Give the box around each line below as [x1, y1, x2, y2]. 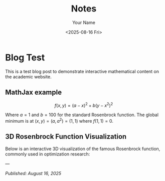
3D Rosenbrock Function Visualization [5, 133, 127, 141]
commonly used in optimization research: [5, 151, 90, 157]
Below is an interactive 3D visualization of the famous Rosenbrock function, [5, 146, 161, 152]
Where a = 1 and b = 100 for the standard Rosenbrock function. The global [5, 112, 159, 118]
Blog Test [5, 52, 45, 63]
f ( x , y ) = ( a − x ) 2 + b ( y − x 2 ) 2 [54, 101, 113, 108]
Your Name [72, 19, 96, 25]
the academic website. [5, 73, 52, 80]
